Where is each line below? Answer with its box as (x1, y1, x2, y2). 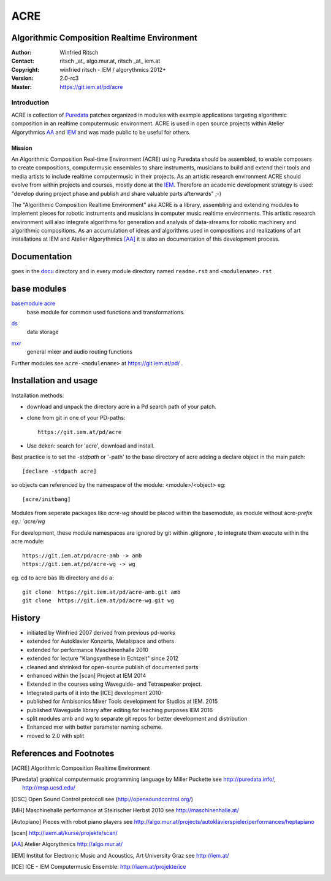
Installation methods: (11, 392, 64, 399)
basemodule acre (11, 300, 56, 307)
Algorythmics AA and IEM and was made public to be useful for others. (11, 128, 191, 136)
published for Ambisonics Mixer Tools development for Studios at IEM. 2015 (26, 697, 218, 705)
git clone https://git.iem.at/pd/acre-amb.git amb (22, 588, 181, 596)
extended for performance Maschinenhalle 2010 (26, 646, 148, 653)
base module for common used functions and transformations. (26, 308, 185, 316)
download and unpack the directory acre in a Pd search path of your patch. (26, 403, 217, 410)
